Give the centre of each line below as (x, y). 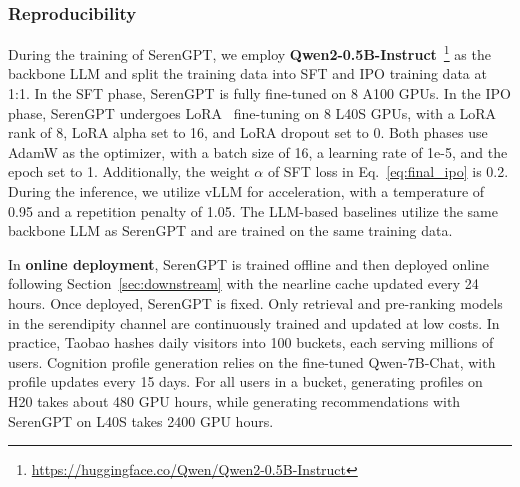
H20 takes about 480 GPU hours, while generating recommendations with (234, 400)
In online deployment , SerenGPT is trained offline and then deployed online (249, 263)
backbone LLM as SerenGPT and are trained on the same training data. (230, 230)
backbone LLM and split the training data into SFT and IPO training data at (247, 73)
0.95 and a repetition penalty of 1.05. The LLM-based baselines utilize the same (253, 210)
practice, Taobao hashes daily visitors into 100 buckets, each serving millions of (251, 342)
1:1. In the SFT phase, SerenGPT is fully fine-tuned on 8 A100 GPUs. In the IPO (259, 93)
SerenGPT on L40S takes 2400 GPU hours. (141, 420)
